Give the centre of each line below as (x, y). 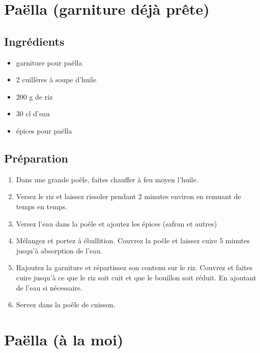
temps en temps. (42, 206)
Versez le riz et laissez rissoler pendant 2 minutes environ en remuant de (128, 196)
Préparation (36, 158)
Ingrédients (34, 41)
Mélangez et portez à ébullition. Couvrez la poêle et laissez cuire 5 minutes (133, 240)
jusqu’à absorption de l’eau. (59, 250)
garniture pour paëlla (49, 62)
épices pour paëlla (44, 130)
